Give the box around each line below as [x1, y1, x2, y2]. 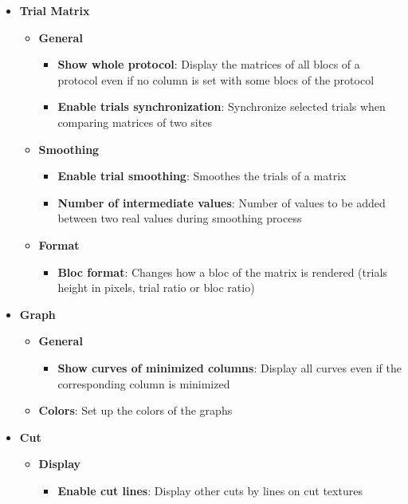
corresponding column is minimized [57, 375, 230, 392]
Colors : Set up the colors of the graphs [38, 402, 233, 419]
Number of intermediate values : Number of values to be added [57, 194, 386, 211]
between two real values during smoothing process [57, 210, 302, 226]
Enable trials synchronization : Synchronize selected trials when [57, 98, 386, 115]
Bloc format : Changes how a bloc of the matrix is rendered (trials [57, 263, 387, 280]
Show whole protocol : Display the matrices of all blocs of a [57, 56, 360, 73]
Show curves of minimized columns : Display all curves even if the [57, 359, 402, 376]
